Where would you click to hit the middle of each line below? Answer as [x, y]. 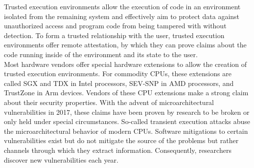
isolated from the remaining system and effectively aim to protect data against [122, 16]
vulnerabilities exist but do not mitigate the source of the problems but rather [121, 140]
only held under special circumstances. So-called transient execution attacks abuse [127, 121]
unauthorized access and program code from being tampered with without [115, 26]
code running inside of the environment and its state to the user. [101, 54]
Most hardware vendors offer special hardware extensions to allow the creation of [126, 64]
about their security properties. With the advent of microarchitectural [109, 102]
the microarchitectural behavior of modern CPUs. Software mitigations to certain [126, 131]
